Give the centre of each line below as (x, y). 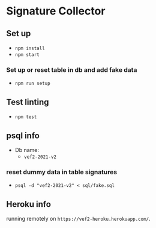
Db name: (27, 150)
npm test (26, 117)
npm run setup (32, 84)
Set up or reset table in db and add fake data (72, 69)
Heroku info (28, 204)
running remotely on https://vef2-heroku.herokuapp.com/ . (79, 219)
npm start (27, 55)
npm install (30, 48)
